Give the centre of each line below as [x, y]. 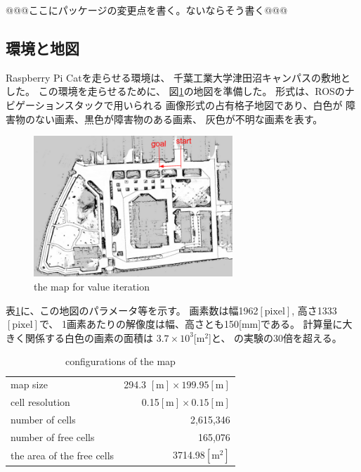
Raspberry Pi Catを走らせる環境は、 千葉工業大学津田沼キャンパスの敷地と [178, 77]
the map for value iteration [92, 287]
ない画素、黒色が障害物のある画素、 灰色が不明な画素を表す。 [179, 119]
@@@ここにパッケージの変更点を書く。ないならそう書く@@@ [147, 10]
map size [29, 384]
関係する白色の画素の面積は [89, 337]
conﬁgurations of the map [120, 361]
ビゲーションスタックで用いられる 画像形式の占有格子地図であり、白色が [174, 104]
